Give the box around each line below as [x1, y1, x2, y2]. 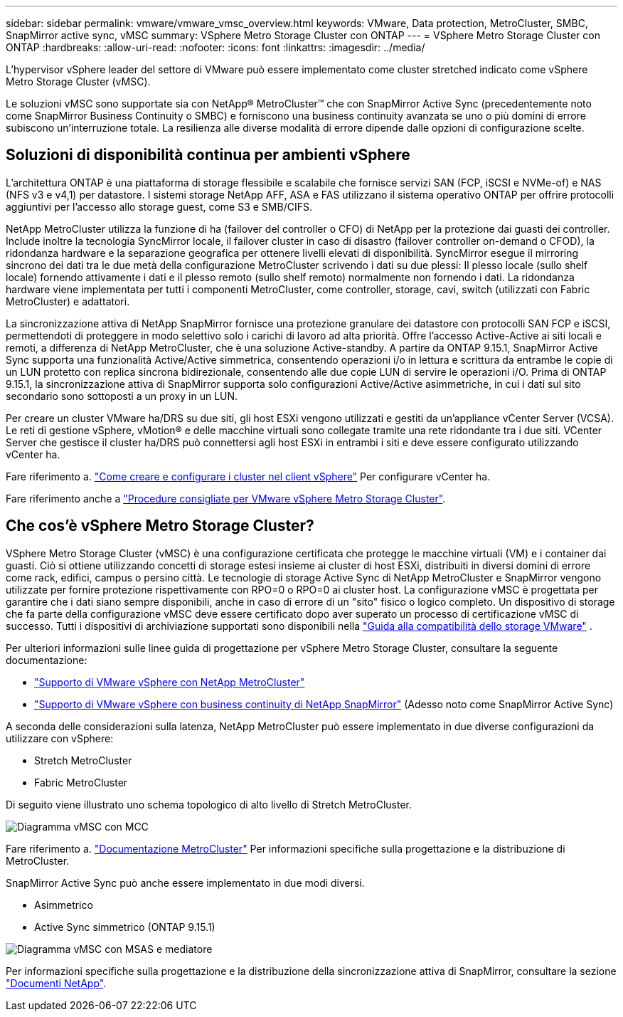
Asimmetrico [34, 898, 93, 911]
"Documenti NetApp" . [6, 976, 107, 989]
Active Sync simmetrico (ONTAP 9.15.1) [34, 920, 215, 933]
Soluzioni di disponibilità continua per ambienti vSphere [6, 146, 410, 164]
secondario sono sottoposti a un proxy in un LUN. [6, 389, 238, 402]
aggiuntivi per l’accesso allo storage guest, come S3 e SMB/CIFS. [6, 200, 312, 213]
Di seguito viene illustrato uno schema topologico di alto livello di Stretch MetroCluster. [6, 798, 412, 811]
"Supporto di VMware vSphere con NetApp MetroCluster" [34, 675, 305, 688]
